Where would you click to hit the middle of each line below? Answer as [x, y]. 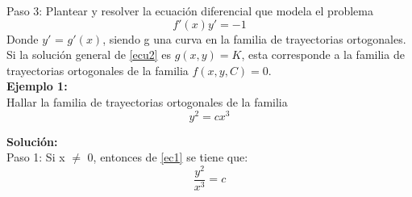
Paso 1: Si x [36, 157]
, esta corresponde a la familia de [323, 54]
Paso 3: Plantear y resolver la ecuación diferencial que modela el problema [190, 10]
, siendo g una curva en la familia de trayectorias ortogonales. [254, 38]
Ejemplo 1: [37, 86]
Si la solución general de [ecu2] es [89, 54]
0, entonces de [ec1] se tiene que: [168, 157]
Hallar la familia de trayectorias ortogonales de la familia [147, 101]
